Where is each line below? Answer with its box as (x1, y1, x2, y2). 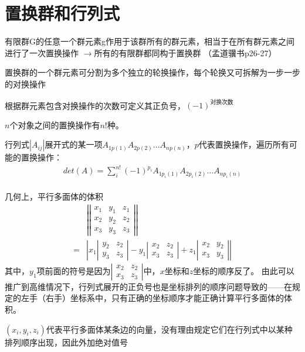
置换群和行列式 (5, 1, 120, 25)
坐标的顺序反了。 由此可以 (193, 264, 294, 276)
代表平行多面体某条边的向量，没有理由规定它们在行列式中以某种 (46, 323, 293, 335)
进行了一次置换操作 (5, 46, 79, 59)
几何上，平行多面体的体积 (5, 190, 103, 203)
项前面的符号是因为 (36, 264, 111, 276)
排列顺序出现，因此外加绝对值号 (5, 336, 128, 348)
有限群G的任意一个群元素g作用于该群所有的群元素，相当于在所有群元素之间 (5, 35, 294, 47)
